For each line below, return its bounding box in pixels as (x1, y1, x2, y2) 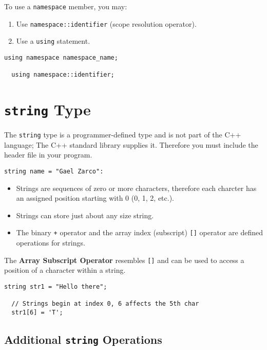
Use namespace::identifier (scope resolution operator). (16, 18, 197, 29)
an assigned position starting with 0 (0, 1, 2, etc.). (16, 192, 174, 203)
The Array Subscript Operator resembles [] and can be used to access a (4, 254, 244, 265)
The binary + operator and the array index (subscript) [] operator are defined (16, 227, 263, 238)
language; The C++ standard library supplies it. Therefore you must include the (4, 139, 258, 150)
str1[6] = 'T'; (11, 308, 63, 316)
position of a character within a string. (4, 265, 126, 275)
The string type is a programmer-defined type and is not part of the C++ (4, 129, 241, 140)
